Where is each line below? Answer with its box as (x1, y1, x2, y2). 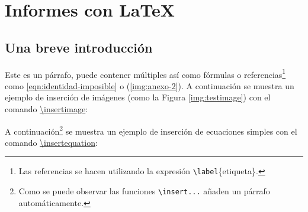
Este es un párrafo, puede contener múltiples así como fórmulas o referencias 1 (5, 66, 286, 80)
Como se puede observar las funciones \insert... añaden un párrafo (18, 185, 270, 197)
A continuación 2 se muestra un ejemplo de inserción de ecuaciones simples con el (5, 123, 297, 137)
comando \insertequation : (5, 136, 98, 148)
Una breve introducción (5, 38, 153, 56)
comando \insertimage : (5, 103, 88, 115)
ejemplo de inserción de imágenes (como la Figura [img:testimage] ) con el (5, 91, 271, 103)
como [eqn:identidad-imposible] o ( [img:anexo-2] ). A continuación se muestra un (5, 79, 294, 92)
